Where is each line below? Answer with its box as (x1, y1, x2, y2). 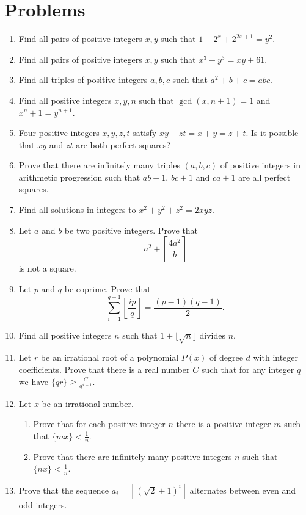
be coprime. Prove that (64, 282, 151, 295)
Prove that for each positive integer (33, 417, 166, 430)
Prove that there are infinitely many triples (18, 159, 180, 171)
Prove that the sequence (18, 483, 109, 496)
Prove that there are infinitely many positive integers (33, 450, 232, 463)
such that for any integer (201, 362, 294, 375)
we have (18, 375, 48, 387)
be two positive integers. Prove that (64, 223, 199, 236)
